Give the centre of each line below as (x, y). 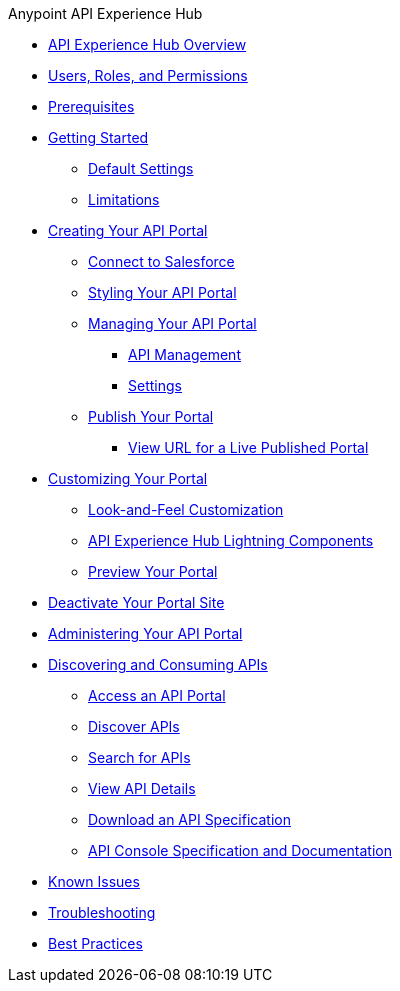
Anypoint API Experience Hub (105, 13)
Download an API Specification (189, 819)
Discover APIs (134, 726)
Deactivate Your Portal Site (136, 602)
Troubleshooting (102, 912)
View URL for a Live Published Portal (248, 447)
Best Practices (95, 943)
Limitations (124, 199)
